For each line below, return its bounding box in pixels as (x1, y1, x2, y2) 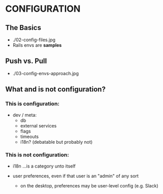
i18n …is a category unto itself (12, 163, 76, 169)
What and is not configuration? (5, 85, 106, 94)
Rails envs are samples (12, 42, 62, 48)
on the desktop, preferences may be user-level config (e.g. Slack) (20, 182, 159, 188)
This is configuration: (5, 100, 60, 107)
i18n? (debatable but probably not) (20, 139, 93, 145)
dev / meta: (12, 112, 37, 118)
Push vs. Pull (5, 57, 47, 66)
